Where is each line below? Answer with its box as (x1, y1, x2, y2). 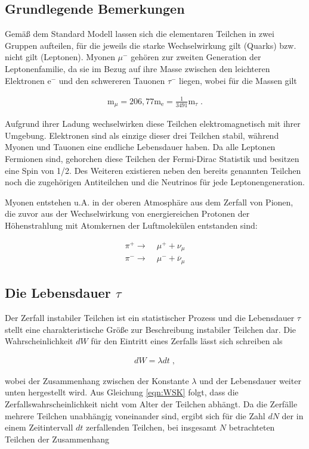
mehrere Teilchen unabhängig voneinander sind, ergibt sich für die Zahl (5, 409, 265, 422)
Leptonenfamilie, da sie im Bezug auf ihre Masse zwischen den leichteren (5, 62, 270, 74)
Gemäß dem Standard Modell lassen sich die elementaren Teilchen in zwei (5, 27, 274, 40)
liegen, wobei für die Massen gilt (179, 74, 297, 86)
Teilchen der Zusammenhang (5, 432, 110, 445)
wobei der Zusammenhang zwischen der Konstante (5, 374, 189, 386)
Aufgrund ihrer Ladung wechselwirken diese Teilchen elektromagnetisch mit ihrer (5, 117, 301, 130)
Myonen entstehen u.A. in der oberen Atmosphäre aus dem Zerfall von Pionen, (5, 195, 293, 208)
